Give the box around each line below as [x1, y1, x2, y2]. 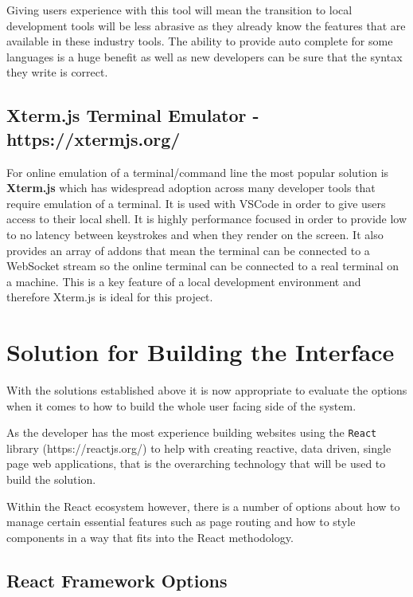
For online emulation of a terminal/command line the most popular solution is [6, 163, 389, 180]
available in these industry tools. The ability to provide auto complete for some [6, 33, 393, 49]
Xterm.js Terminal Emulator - [6, 103, 259, 128]
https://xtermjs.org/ [6, 126, 181, 151]
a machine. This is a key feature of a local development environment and [6, 273, 361, 289]
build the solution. [6, 471, 96, 488]
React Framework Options [6, 568, 228, 592]
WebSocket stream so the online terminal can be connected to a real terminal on [6, 257, 399, 274]
